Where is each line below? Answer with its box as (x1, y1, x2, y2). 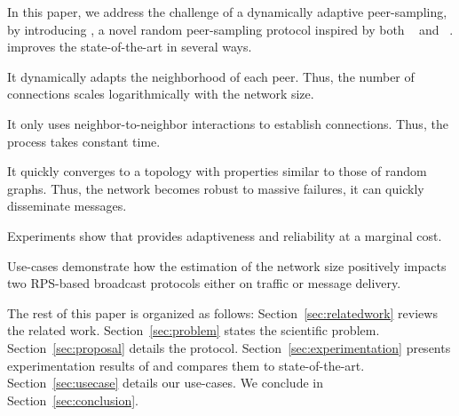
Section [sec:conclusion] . (7, 390, 138, 409)
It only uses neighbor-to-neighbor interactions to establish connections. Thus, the (7, 114, 448, 132)
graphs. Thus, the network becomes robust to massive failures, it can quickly (7, 179, 424, 197)
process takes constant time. (7, 132, 161, 150)
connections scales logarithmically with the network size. (7, 84, 314, 103)
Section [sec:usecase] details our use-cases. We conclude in (7, 373, 323, 392)
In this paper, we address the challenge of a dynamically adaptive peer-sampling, (7, 3, 447, 20)
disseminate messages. (7, 196, 127, 215)
